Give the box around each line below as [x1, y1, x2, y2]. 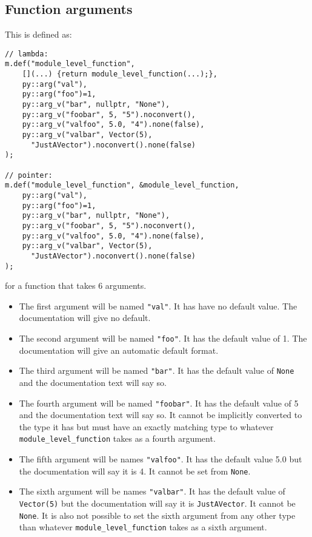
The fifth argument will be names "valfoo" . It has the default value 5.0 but [19, 453, 302, 465]
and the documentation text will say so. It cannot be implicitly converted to [19, 408, 302, 421]
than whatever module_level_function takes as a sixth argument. [19, 521, 267, 533]
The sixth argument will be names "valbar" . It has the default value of [19, 485, 285, 498]
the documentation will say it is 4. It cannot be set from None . [19, 464, 251, 477]
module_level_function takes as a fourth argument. [19, 432, 216, 445]
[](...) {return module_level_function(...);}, [22, 70, 217, 79]
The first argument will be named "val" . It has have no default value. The [19, 299, 297, 312]
